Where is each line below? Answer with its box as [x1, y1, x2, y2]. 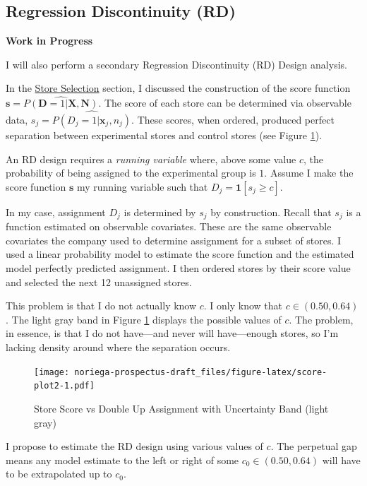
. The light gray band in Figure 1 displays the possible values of [6, 312, 282, 326]
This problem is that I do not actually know [6, 298, 197, 313]
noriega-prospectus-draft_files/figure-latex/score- [74, 367, 327, 377]
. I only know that [203, 298, 283, 313]
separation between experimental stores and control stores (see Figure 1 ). [6, 128, 323, 143]
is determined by [124, 204, 196, 219]
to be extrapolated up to [6, 466, 112, 481]
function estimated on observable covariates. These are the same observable [6, 219, 332, 234]
